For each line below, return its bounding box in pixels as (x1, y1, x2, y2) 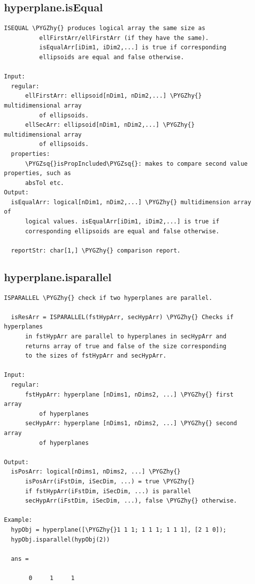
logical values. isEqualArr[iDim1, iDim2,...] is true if (25, 218, 219, 225)
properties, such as (4, 170, 72, 177)
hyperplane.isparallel (4, 269, 111, 284)
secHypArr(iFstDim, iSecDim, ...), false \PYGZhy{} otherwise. (25, 497, 237, 505)
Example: (4, 516, 33, 524)
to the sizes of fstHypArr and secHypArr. (25, 352, 167, 360)
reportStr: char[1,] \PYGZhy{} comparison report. (11, 247, 181, 254)
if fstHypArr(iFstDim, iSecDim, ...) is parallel (25, 487, 191, 495)
